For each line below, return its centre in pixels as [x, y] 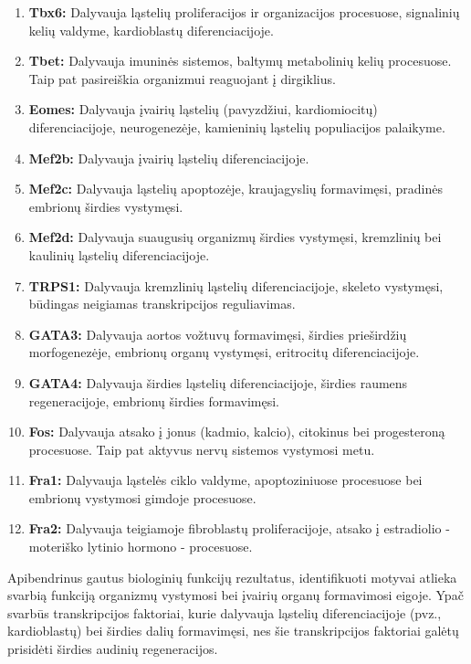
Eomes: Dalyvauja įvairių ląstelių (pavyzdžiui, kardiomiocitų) [203, 109]
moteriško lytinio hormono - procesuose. [141, 547]
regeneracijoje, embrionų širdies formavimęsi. [154, 401]
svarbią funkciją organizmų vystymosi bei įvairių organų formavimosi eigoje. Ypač [235, 595]
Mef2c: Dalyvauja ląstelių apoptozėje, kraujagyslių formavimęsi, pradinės [235, 189]
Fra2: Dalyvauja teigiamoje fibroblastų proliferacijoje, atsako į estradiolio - [239, 528]
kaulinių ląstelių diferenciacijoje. [119, 254]
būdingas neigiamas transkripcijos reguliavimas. [162, 304]
